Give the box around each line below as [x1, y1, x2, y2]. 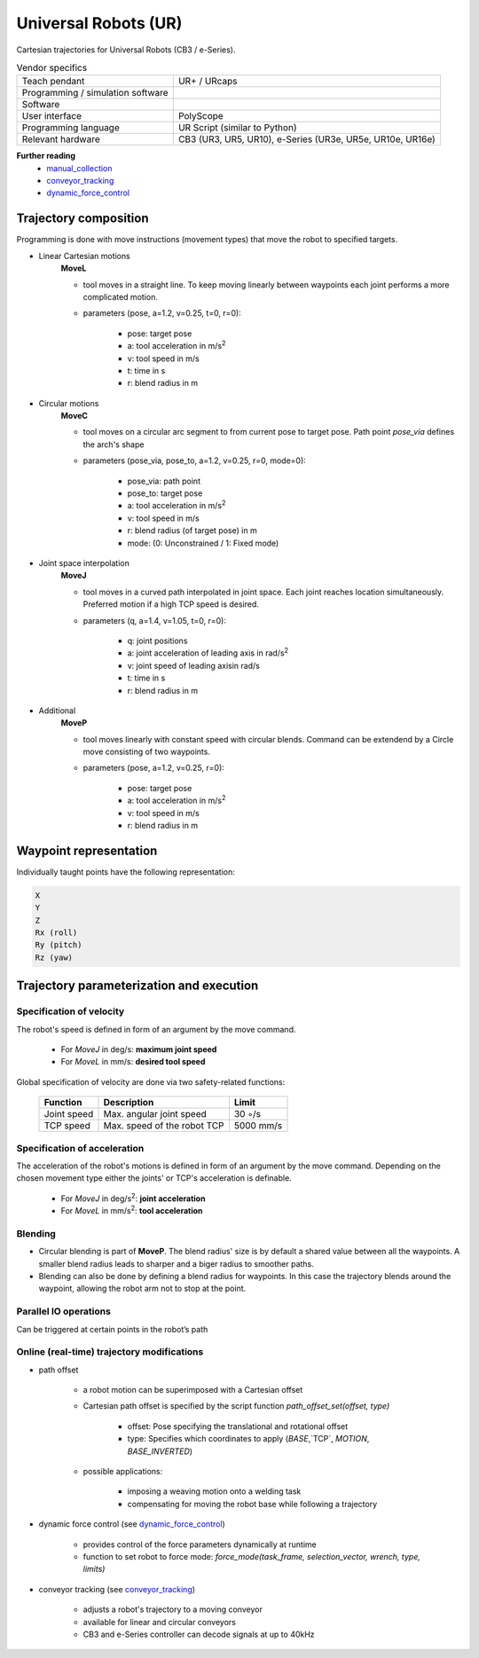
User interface [21, 110, 82, 122]
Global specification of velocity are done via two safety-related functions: [16, 1076, 286, 1087]
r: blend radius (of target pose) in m [127, 525, 257, 536]
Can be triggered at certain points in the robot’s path [16, 1324, 208, 1334]
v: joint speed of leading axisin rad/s [127, 660, 261, 671]
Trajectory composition [16, 211, 150, 226]
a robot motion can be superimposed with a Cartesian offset [82, 1385, 303, 1395]
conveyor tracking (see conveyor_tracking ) [38, 1583, 195, 1594]
